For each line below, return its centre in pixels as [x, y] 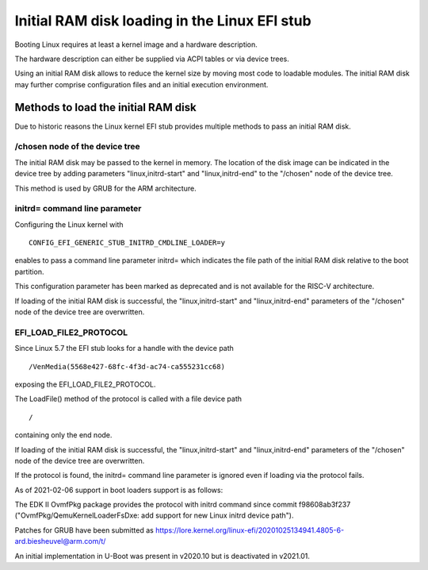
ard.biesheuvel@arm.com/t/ [60, 541]
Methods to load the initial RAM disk [106, 107]
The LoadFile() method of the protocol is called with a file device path [128, 399]
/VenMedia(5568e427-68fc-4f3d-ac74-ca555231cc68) [127, 366]
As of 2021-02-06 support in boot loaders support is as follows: [119, 490]
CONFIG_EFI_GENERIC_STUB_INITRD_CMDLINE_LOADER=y [127, 243]
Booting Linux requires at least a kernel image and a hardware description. [136, 44]
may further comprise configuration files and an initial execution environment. [141, 84]
